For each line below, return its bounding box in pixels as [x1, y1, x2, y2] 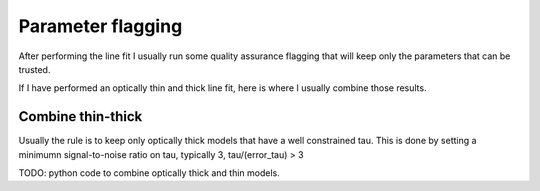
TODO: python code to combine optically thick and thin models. [18, 167, 280, 179]
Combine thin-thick [18, 108, 143, 125]
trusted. [18, 63, 51, 75]
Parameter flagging [18, 15, 183, 37]
